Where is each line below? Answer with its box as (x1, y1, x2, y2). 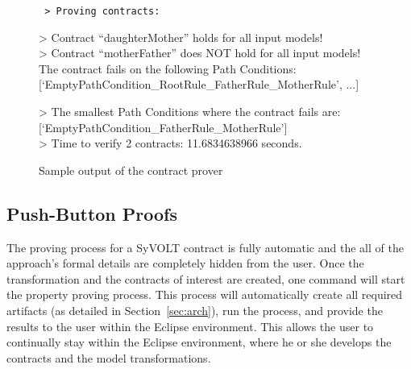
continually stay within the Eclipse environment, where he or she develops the (6, 334, 392, 350)
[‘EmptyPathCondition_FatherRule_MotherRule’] (39, 118, 288, 135)
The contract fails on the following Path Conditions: (39, 60, 297, 77)
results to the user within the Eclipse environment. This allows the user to (6, 317, 374, 334)
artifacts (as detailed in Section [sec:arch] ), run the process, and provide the (6, 301, 383, 318)
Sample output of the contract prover (39, 161, 223, 178)
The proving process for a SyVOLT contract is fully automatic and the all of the (6, 238, 404, 255)
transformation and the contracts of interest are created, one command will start (6, 270, 405, 287)
